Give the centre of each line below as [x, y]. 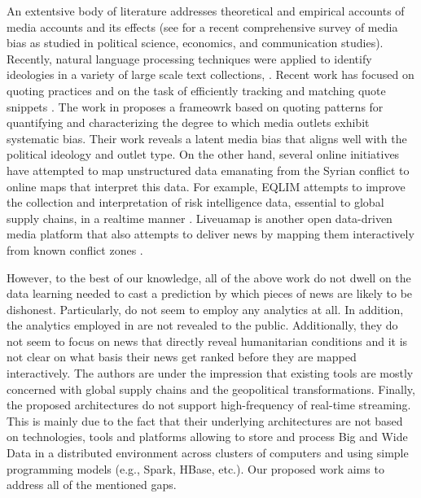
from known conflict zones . [75, 249]
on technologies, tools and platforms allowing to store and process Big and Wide [207, 437]
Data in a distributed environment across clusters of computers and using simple [208, 453]
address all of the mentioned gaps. [92, 485]
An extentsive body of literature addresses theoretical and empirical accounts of [206, 11]
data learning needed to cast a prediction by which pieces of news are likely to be [210, 293]
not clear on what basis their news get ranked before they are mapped [182, 357]
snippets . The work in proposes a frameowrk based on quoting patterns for [195, 106]
